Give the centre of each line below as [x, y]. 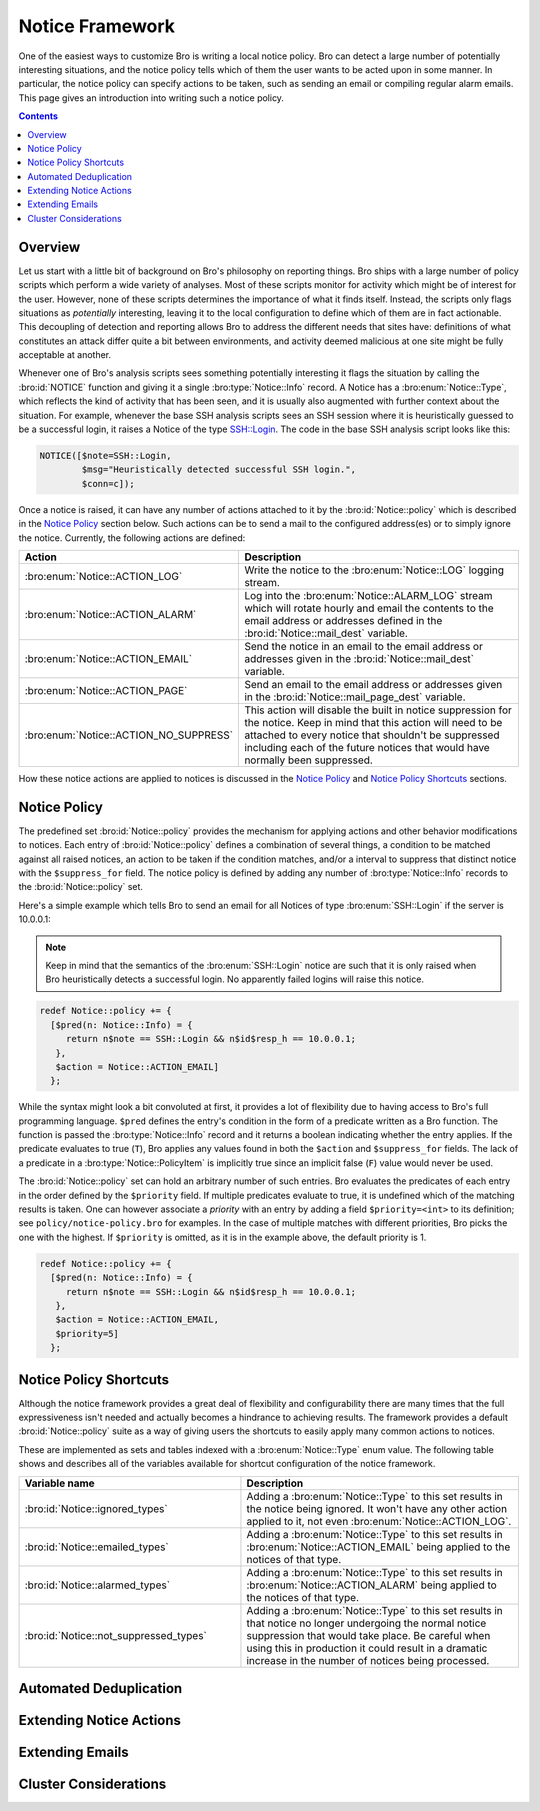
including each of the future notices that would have [367, 747]
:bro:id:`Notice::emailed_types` [96, 1547]
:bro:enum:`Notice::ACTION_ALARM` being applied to [371, 1585]
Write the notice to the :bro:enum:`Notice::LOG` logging [374, 570]
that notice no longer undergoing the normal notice [366, 1623]
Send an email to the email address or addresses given [373, 684]
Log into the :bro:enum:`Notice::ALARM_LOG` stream [369, 595]
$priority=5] [87, 1333]
